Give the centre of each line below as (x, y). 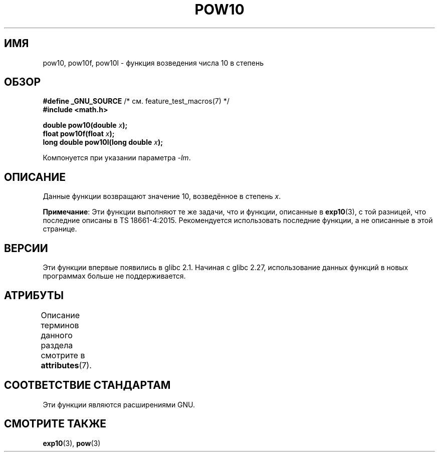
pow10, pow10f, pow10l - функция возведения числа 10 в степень (153, 63)
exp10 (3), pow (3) (72, 443)
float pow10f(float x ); (79, 134)
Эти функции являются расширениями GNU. (119, 404)
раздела (57, 345)
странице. (60, 229)
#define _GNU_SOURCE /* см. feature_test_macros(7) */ (136, 101)
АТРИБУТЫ (34, 295)
